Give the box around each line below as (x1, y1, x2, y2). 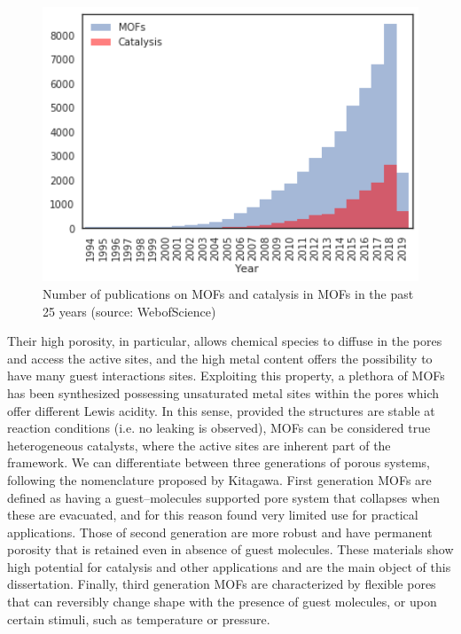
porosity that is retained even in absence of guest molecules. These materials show (7, 540, 454, 559)
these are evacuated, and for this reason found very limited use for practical (7, 505, 418, 524)
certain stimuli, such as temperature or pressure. (7, 609, 270, 628)
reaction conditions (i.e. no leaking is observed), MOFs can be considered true (7, 419, 431, 437)
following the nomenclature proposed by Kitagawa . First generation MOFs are (7, 470, 432, 489)
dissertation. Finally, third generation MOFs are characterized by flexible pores (7, 575, 436, 593)
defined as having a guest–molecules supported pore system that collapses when (7, 488, 440, 506)
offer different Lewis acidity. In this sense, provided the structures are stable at (7, 401, 435, 419)
